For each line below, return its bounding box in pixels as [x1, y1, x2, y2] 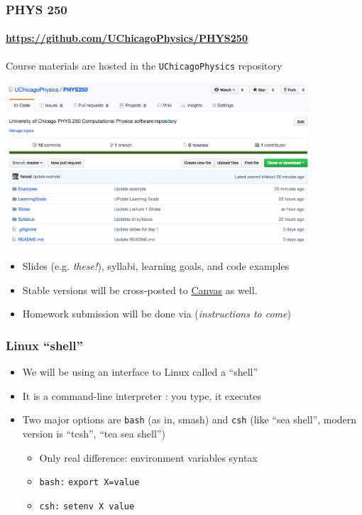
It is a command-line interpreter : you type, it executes [22, 388, 262, 403]
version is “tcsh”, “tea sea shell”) [22, 426, 165, 441]
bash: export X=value [39, 477, 140, 488]
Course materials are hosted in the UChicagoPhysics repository [6, 58, 283, 72]
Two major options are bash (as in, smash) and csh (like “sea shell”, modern [22, 412, 357, 427]
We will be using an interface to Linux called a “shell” [22, 364, 258, 379]
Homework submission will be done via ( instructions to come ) [22, 306, 291, 321]
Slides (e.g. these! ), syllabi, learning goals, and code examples [22, 259, 290, 273]
